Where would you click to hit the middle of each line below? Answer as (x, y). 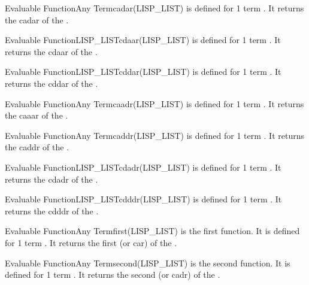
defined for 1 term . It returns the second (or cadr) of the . (113, 275)
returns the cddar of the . (51, 83)
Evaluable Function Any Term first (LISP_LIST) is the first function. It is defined (152, 231)
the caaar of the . (37, 115)
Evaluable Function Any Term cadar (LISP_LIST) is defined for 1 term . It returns (154, 8)
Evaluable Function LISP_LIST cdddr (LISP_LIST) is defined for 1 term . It (143, 199)
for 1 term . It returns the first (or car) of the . (91, 242)
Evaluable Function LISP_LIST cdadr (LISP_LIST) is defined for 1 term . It (143, 167)
